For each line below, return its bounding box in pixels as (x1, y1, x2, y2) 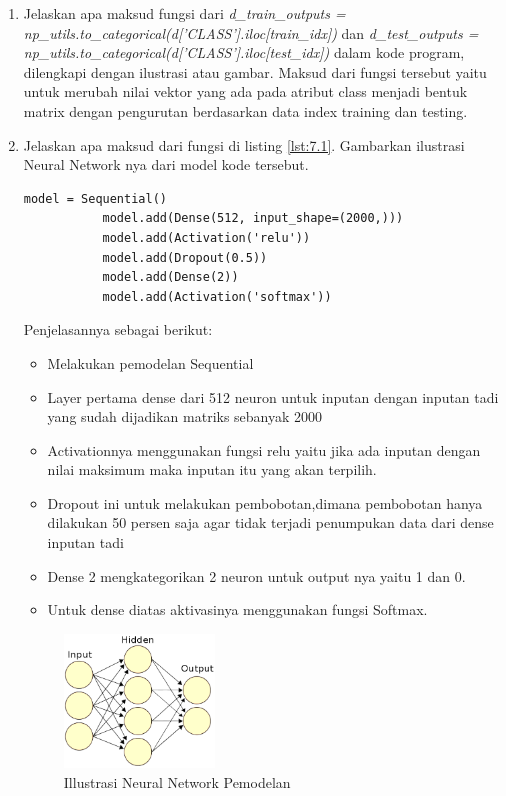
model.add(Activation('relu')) (102, 230, 311, 245)
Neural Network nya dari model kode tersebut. (23, 154, 309, 175)
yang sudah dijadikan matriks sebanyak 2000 (47, 406, 323, 427)
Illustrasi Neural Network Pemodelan (63, 771, 291, 792)
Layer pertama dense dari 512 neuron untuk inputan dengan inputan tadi (47, 386, 499, 407)
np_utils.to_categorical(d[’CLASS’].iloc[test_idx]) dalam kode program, (23, 42, 465, 63)
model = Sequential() (23, 191, 167, 206)
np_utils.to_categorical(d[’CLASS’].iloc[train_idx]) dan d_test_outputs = (23, 22, 479, 43)
